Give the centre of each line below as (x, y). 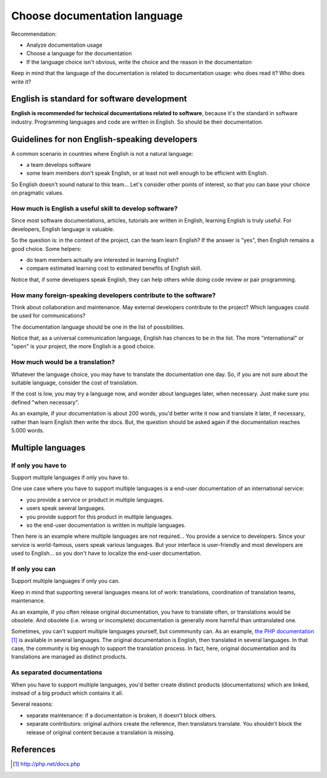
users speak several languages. (66, 508)
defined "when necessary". (45, 402)
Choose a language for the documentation (79, 53)
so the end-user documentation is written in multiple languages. (106, 525)
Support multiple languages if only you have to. (70, 478)
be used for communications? (48, 316)
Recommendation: (34, 34)
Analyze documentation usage (64, 45)
